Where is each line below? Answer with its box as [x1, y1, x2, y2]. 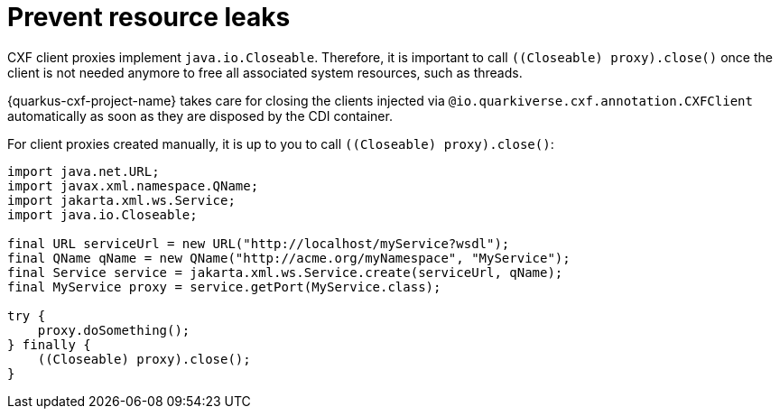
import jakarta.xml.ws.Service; [7, 192, 236, 208]
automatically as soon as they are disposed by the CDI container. [7, 107, 393, 124]
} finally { [7, 337, 91, 352]
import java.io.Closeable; [7, 207, 198, 222]
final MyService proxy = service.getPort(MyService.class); [7, 279, 441, 294]
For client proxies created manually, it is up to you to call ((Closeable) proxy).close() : [7, 135, 554, 152]
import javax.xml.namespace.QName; [7, 178, 259, 193]
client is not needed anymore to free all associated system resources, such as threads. [7, 64, 523, 80]
